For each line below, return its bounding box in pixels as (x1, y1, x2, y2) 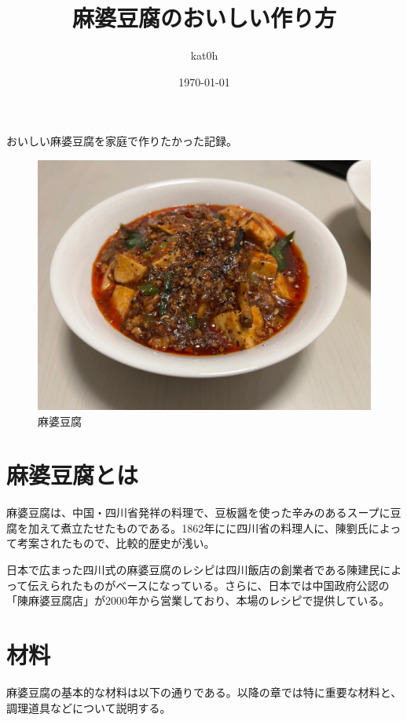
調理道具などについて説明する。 (6, 699, 171, 716)
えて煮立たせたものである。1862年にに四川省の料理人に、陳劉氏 (38, 519, 368, 536)
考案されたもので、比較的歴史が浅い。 (16, 535, 215, 551)
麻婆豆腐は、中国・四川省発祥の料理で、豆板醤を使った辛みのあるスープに (6, 504, 390, 521)
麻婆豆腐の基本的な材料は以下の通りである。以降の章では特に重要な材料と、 (6, 683, 402, 700)
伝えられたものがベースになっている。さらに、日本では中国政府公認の (27, 576, 390, 593)
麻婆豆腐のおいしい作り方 (71, 2, 336, 34)
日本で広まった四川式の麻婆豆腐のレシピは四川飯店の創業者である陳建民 (6, 562, 380, 577)
